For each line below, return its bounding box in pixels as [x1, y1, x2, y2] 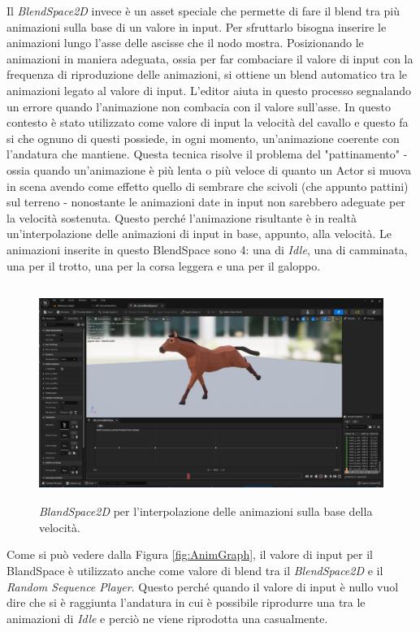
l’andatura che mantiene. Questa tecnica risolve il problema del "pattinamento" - [6, 145, 408, 162]
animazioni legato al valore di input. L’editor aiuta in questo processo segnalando [6, 81, 412, 98]
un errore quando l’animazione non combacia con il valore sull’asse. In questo [6, 97, 391, 115]
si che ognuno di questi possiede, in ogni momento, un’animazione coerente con [6, 129, 400, 146]
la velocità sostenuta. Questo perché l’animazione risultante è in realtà [6, 209, 357, 226]
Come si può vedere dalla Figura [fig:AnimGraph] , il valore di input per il [6, 546, 373, 563]
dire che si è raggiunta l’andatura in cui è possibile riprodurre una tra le [6, 594, 366, 611]
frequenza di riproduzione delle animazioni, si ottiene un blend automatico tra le [6, 66, 407, 83]
